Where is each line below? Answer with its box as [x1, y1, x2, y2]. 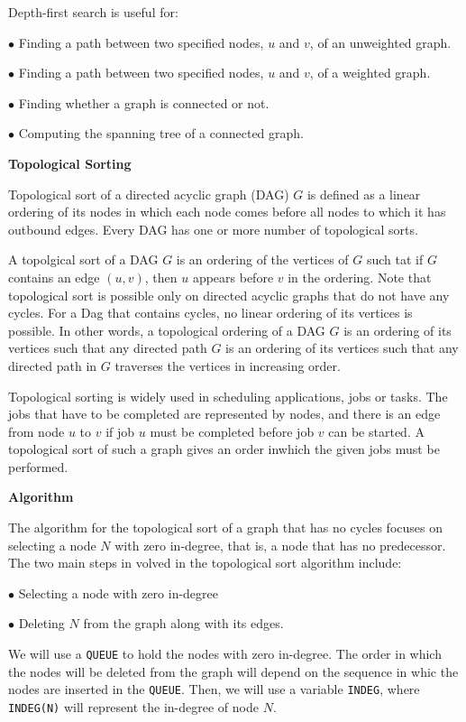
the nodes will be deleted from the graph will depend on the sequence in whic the [8, 662, 459, 680]
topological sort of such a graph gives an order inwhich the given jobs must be [8, 440, 440, 458]
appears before [192, 267, 274, 286]
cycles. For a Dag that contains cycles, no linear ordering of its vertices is [8, 303, 413, 322]
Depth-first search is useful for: [8, 3, 178, 21]
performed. [8, 457, 69, 476]
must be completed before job [150, 421, 315, 440]
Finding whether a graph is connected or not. [18, 93, 270, 112]
